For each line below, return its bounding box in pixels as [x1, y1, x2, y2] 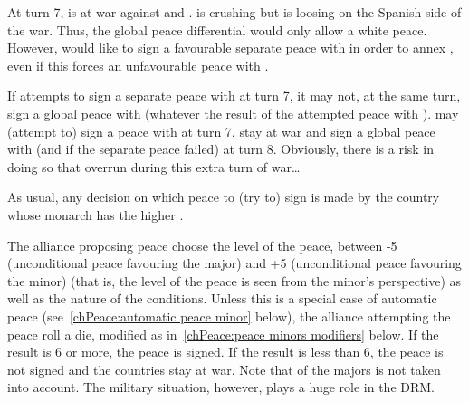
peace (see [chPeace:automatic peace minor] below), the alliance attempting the [7, 306, 451, 325]
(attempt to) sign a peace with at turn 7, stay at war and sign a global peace [7, 121, 435, 140]
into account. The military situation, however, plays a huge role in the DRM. [7, 378, 435, 397]
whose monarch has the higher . [7, 205, 184, 224]
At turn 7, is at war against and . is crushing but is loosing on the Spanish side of [7, 3, 462, 21]
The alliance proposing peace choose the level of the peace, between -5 [7, 235, 397, 254]
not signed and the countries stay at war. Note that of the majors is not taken [7, 359, 441, 378]
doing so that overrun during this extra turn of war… [7, 157, 301, 176]
